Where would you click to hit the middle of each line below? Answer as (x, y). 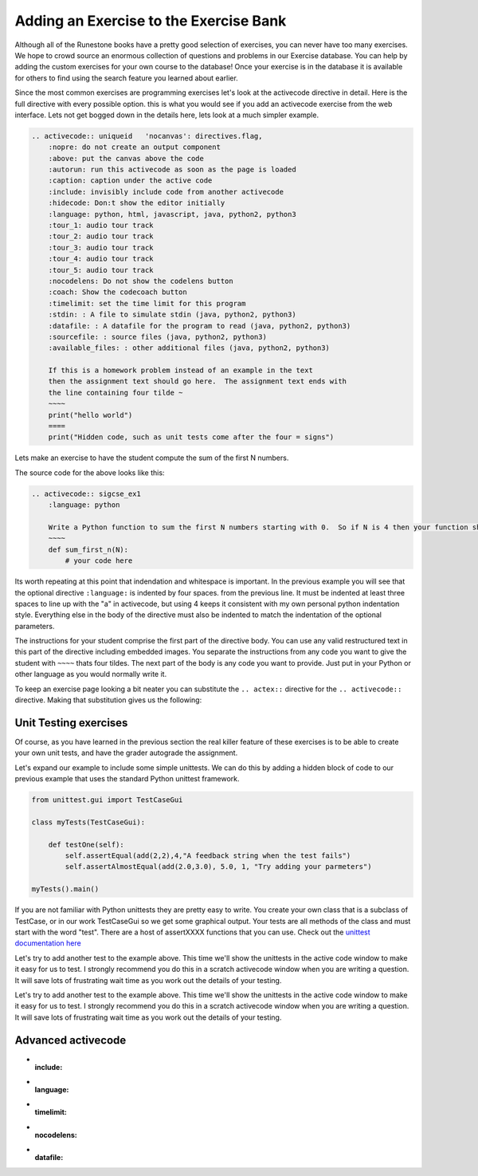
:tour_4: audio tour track (101, 259)
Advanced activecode (71, 1040)
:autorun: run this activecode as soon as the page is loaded (172, 170)
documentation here (48, 943)
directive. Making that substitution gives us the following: (108, 700)
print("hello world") (90, 415)
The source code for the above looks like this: (90, 472)
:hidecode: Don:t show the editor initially (137, 203)
